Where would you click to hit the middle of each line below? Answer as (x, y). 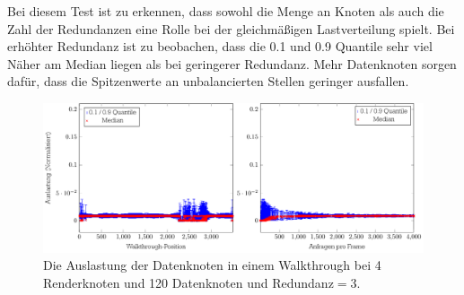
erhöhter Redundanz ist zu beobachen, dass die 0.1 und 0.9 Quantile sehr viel (220, 46)
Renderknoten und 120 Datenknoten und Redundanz (188, 283)
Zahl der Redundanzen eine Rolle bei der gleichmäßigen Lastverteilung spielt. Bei (231, 28)
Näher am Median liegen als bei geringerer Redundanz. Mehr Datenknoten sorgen (232, 63)
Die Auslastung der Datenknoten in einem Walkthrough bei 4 (212, 265)
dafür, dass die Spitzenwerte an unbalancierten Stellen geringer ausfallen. (208, 81)
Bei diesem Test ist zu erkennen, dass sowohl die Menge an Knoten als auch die (226, 11)
